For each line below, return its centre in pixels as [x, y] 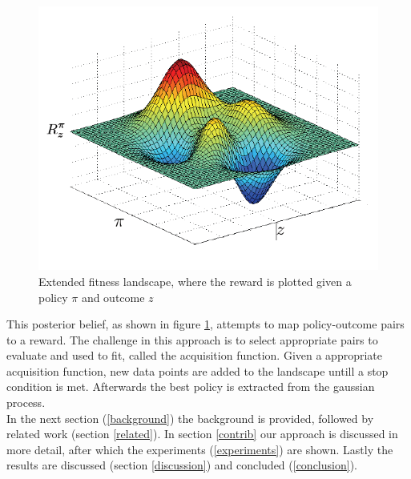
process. [26, 403]
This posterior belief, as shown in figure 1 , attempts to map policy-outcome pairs [205, 324]
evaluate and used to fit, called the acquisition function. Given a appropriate [194, 355]
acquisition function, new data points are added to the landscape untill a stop [197, 370]
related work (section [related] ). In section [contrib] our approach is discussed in [202, 434]
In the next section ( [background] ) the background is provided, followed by [190, 418]
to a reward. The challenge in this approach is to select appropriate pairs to [192, 339]
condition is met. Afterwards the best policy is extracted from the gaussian [191, 386]
